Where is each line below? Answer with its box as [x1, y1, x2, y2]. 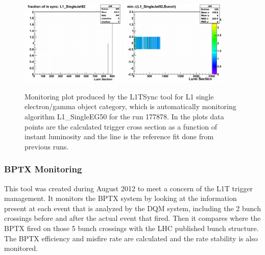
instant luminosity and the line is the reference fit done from [25, 131, 214, 142]
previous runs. [25, 141, 69, 151]
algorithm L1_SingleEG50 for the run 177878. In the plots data [25, 111, 224, 121]
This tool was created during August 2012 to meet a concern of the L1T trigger [4, 183, 253, 193]
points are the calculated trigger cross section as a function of [25, 121, 217, 132]
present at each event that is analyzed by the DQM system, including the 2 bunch [4, 202, 261, 213]
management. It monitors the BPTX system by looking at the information [4, 193, 237, 203]
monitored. [4, 243, 38, 253]
